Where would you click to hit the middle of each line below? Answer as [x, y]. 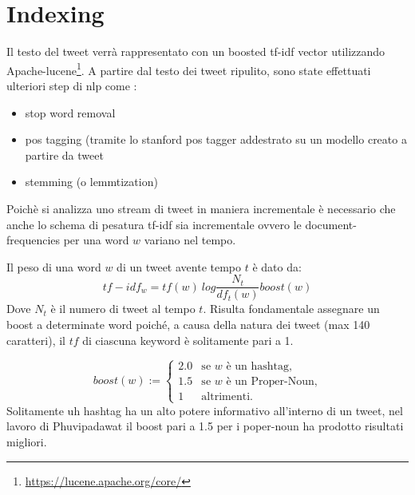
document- [331, 224]
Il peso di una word [54, 266]
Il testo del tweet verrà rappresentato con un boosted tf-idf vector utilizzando [196, 51]
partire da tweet [64, 154]
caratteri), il [36, 340]
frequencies [34, 240]
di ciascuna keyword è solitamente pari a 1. [188, 340]
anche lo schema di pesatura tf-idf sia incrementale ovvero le [154, 224]
